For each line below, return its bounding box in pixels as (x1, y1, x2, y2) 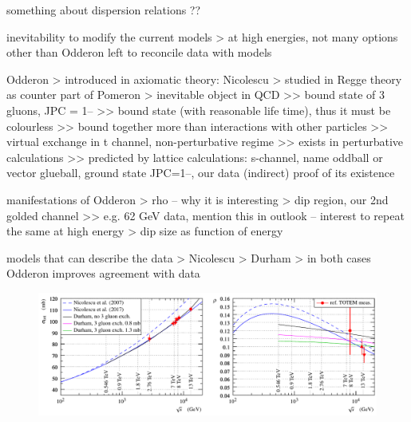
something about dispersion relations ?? (6, 2, 201, 18)
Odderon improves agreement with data (6, 265, 200, 282)
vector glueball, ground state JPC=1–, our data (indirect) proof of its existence (6, 164, 395, 181)
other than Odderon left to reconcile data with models (6, 44, 272, 61)
